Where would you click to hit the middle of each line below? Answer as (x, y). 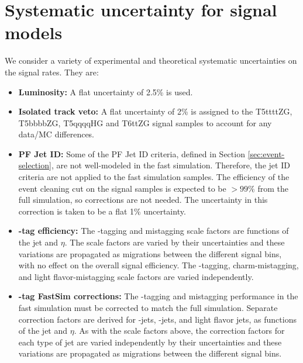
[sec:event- (266, 153)
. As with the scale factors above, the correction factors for (179, 331)
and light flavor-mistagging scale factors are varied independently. (136, 276)
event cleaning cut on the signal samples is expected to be (122, 188)
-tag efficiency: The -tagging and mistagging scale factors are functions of (154, 231)
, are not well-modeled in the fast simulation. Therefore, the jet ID (171, 165)
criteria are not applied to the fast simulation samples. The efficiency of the (154, 177)
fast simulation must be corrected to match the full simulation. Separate (148, 307)
